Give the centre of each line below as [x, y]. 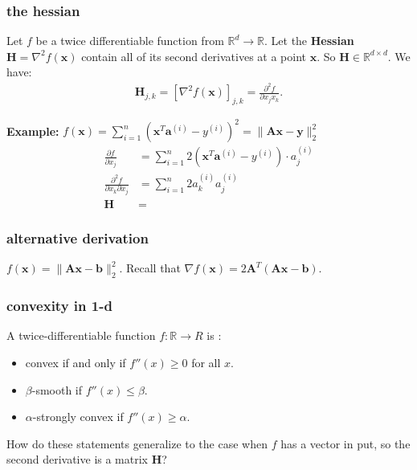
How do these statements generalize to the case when [137, 443]
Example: [33, 131]
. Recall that [150, 268]
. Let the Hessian [309, 41]
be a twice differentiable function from [130, 41]
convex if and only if [76, 362]
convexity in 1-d [59, 306]
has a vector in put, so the [345, 443]
